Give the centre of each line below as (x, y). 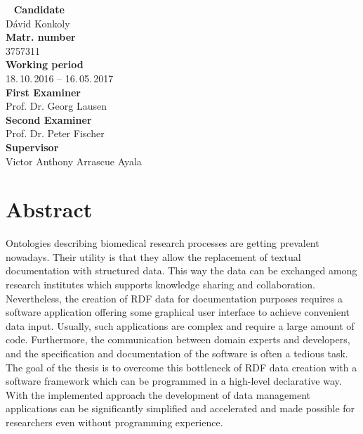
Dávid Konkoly (38, 23)
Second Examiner (49, 119)
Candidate (39, 9)
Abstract (49, 209)
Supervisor (32, 147)
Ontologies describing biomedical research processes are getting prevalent (163, 243)
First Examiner (43, 92)
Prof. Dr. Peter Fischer (55, 133)
